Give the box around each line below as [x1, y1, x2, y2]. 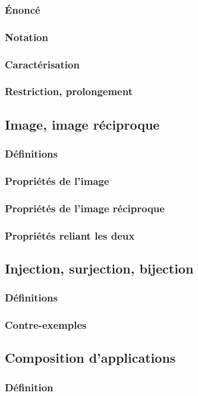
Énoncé [5, 2, 40, 17]
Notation [5, 29, 48, 44]
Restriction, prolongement [5, 84, 133, 99]
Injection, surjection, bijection [5, 259, 194, 277]
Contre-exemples [5, 318, 87, 332]
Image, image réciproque [5, 115, 160, 133]
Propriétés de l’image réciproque [5, 200, 165, 215]
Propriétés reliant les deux [5, 228, 135, 243]
